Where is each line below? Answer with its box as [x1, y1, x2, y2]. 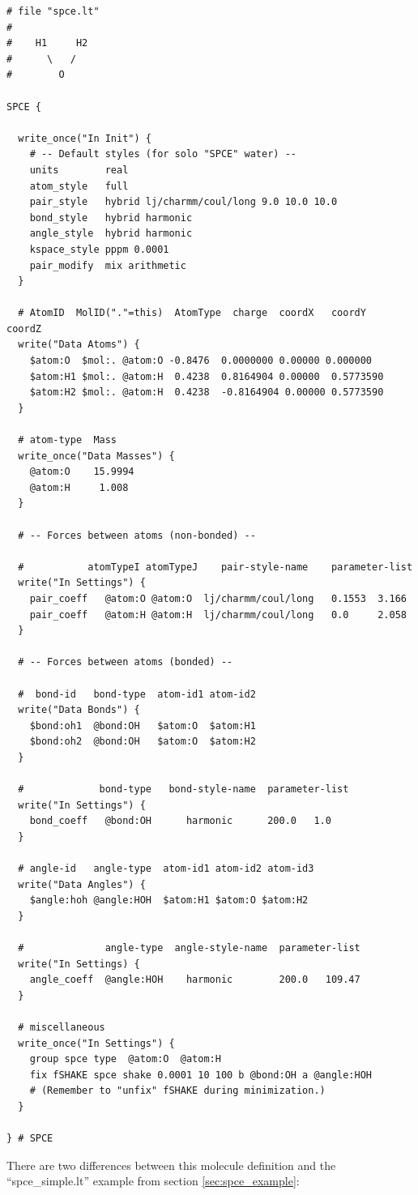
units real [29, 164, 129, 176]
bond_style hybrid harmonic [29, 211, 193, 224]
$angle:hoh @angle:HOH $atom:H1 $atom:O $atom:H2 [29, 894, 309, 907]
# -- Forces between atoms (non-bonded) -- [18, 529, 256, 541]
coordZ [6, 322, 41, 335]
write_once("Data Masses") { [18, 450, 175, 462]
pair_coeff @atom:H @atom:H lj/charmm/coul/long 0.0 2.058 [29, 608, 407, 621]
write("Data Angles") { [18, 878, 146, 890]
